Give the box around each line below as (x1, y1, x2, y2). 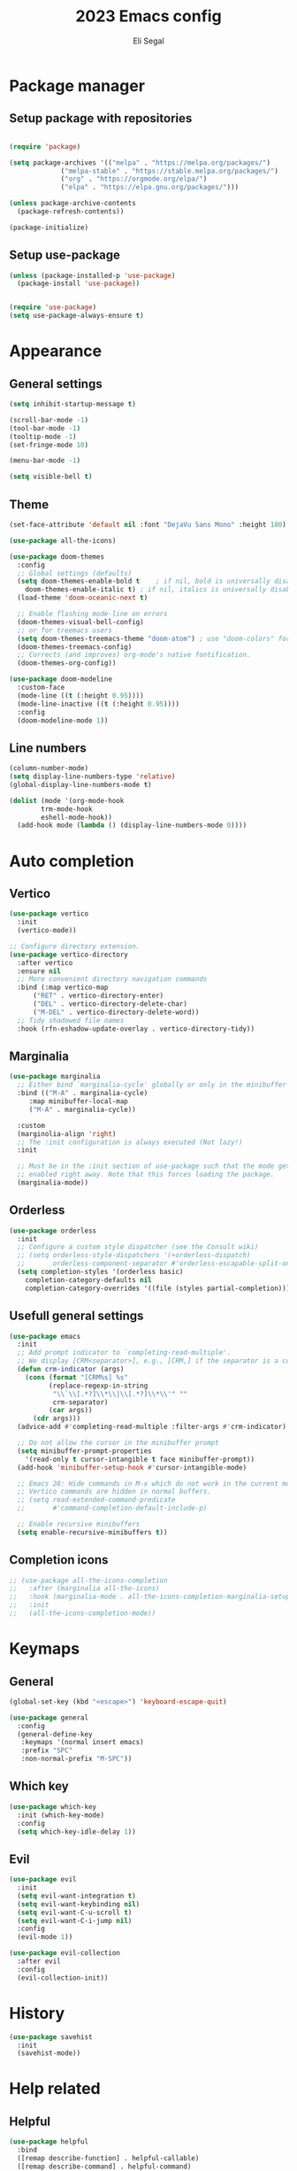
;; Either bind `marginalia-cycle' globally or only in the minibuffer (17, 1080, 287, 1090)
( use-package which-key (9, 1802, 97, 1812)
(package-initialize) (9, 223, 89, 232)
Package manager (9, 75, 146, 96)
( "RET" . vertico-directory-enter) (32, 992, 164, 1001)
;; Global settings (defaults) (17, 568, 133, 577)
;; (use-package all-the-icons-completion (9, 1576, 168, 1585)
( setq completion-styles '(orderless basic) (17, 1268, 184, 1277)
